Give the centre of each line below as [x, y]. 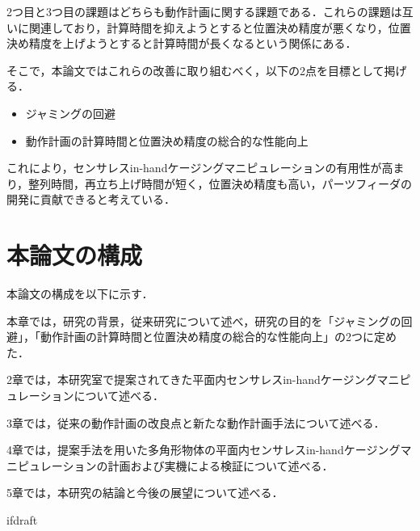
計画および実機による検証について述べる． [220, 465]
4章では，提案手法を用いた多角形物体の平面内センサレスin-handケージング [204, 450]
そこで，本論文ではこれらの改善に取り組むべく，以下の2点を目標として [195, 70]
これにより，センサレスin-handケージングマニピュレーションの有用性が [194, 168]
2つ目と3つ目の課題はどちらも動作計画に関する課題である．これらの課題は [204, 11]
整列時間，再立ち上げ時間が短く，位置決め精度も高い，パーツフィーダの [220, 183]
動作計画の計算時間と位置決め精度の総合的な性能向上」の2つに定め [218, 337]
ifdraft [22, 520]
